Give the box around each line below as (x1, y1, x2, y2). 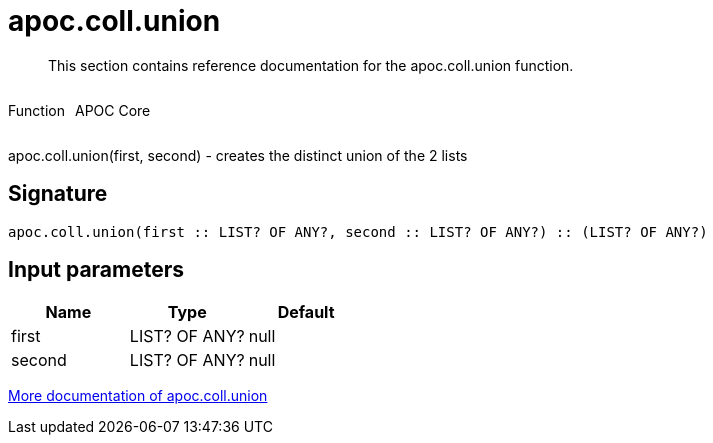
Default (277, 302, 335, 323)
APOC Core (74, 101, 151, 119)
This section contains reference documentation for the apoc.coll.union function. (48, 56, 574, 74)
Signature (8, 181, 108, 207)
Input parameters (8, 257, 185, 283)
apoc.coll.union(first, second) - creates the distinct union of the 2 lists (8, 146, 468, 164)
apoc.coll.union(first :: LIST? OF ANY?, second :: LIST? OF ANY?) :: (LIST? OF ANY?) (8, 223, 708, 240)
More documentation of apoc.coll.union (8, 387, 268, 405)
